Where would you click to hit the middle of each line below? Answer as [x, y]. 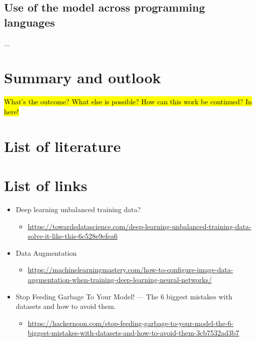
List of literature [62, 146]
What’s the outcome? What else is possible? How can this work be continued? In [128, 102]
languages [29, 22]
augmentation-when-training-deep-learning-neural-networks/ [120, 279]
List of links [46, 185]
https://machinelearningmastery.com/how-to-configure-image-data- [130, 270]
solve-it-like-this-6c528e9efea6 [72, 236]
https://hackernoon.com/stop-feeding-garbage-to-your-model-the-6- [130, 323]
